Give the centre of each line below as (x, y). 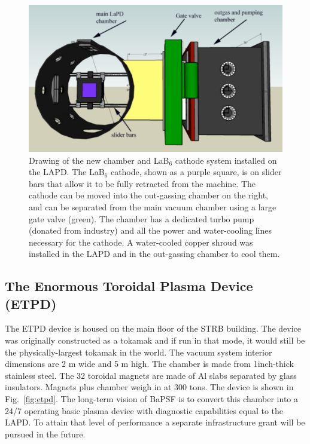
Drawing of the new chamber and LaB (99, 160)
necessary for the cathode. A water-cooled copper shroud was (141, 242)
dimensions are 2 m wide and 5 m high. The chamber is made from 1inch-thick (149, 364)
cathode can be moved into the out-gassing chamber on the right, (148, 195)
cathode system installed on (226, 160)
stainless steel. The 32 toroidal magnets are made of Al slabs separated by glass (151, 375)
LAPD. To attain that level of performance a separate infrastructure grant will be (155, 422)
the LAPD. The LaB (67, 172)
